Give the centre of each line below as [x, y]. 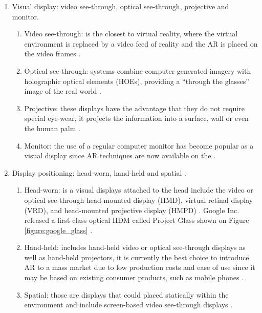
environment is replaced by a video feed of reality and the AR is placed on [141, 43]
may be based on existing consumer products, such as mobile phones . [134, 277]
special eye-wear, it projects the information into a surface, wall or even [136, 118]
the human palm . [52, 128]
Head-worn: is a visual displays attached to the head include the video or [139, 190]
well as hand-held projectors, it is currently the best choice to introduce [137, 257]
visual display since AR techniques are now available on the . [120, 155]
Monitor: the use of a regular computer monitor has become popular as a [139, 145]
